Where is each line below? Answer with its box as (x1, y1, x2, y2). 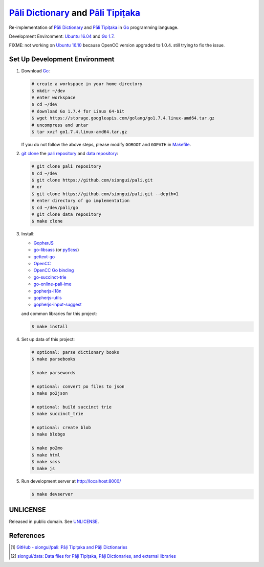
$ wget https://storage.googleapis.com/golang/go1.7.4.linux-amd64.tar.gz (31, 115, 215, 121)
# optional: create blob (31, 425, 91, 430)
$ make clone (31, 218, 63, 224)
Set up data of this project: (21, 336, 75, 342)
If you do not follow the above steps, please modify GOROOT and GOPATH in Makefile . (21, 141, 191, 147)
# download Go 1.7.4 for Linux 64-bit (31, 108, 125, 114)
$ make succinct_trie (31, 411, 84, 417)
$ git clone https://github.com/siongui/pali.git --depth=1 (31, 191, 179, 197)
